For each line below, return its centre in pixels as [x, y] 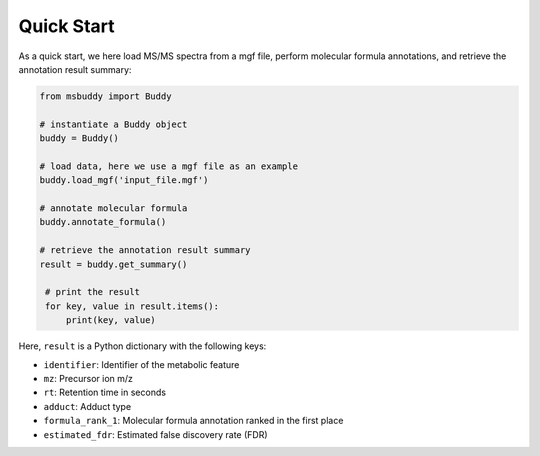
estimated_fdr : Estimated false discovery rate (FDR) [156, 434]
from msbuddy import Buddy [105, 96]
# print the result [92, 292]
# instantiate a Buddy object [113, 124]
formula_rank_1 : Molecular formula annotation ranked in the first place [193, 421]
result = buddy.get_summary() [113, 264]
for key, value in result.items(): [132, 306]
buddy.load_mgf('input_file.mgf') [124, 180]
